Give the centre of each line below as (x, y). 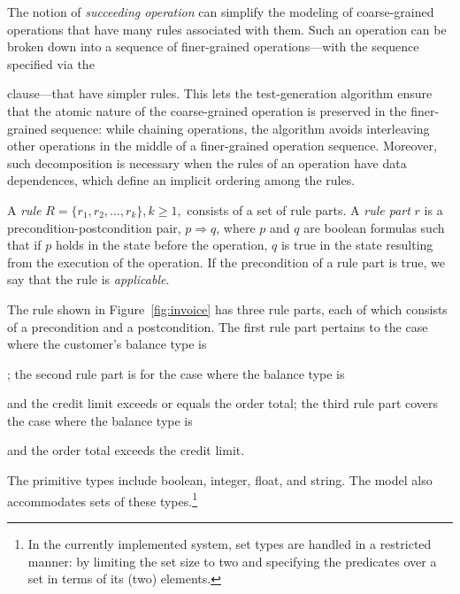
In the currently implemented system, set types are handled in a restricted (230, 543)
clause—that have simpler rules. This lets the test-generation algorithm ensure (220, 93)
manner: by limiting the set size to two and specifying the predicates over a (232, 561)
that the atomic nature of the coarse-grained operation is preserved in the (207, 110)
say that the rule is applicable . (88, 279)
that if (24, 245)
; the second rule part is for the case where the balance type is (176, 373)
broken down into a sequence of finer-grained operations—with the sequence (213, 46)
